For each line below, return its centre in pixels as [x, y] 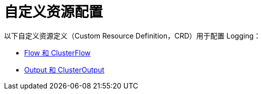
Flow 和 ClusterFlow [57, 52]
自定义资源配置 [54, 12]
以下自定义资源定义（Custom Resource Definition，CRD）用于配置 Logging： [133, 35]
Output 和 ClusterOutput [64, 69]
